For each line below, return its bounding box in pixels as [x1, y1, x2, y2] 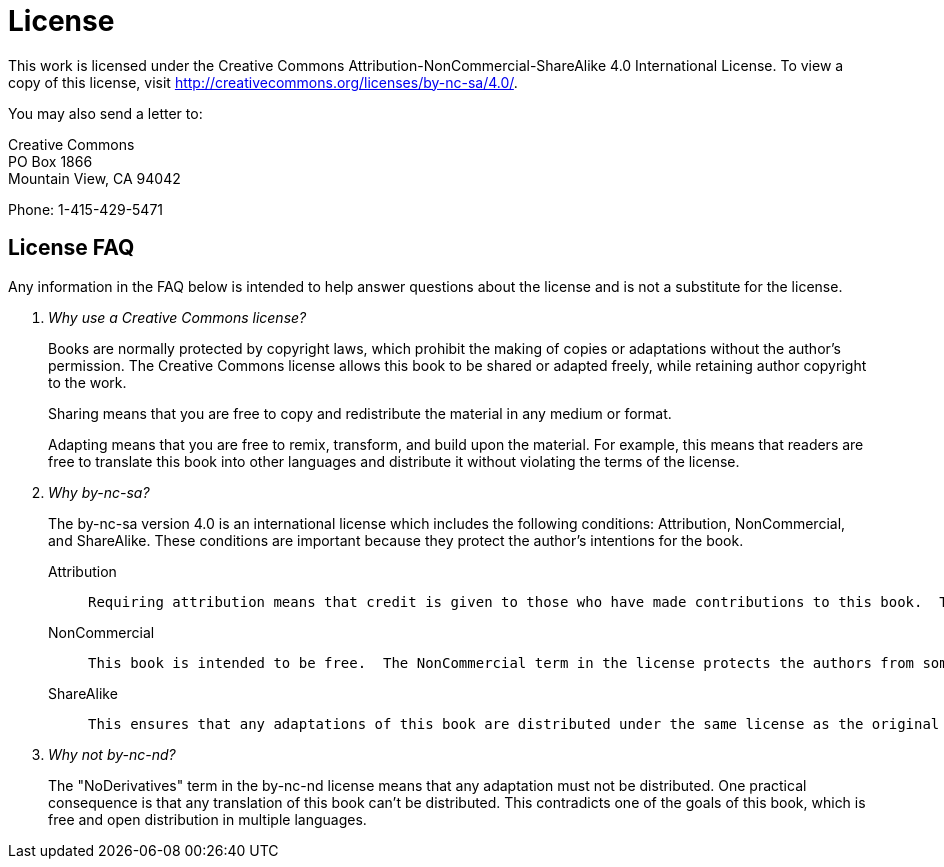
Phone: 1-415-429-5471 [8, 200, 164, 218]
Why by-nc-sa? [48, 483, 150, 501]
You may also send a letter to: [8, 104, 203, 122]
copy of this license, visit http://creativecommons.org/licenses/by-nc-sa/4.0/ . [8, 73, 518, 91]
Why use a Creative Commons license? [48, 308, 307, 326]
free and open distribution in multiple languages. [48, 810, 367, 828]
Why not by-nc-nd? [48, 745, 176, 763]
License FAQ [8, 235, 135, 261]
